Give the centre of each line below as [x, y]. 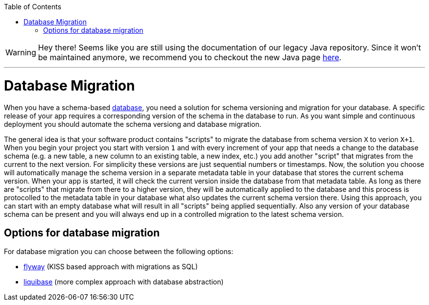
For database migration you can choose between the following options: [119, 252]
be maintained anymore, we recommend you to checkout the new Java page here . [190, 57]
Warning [21, 52]
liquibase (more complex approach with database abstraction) [124, 282]
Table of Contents [33, 7]
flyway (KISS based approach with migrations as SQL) [111, 267]
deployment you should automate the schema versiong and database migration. [133, 124]
